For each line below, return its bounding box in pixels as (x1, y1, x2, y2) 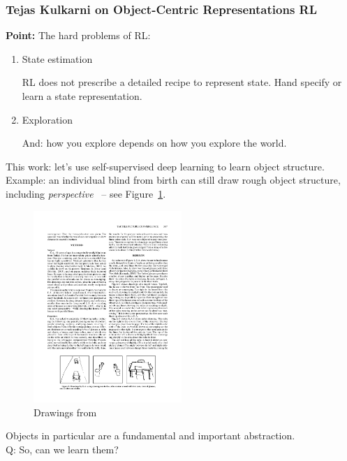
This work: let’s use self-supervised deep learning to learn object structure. (6, 159, 325, 173)
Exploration (22, 112, 73, 126)
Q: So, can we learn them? (6, 441, 119, 456)
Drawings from (34, 404, 97, 419)
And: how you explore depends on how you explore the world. (22, 136, 287, 150)
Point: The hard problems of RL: (6, 28, 151, 43)
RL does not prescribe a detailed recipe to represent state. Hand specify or (22, 75, 342, 89)
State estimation (22, 51, 93, 66)
